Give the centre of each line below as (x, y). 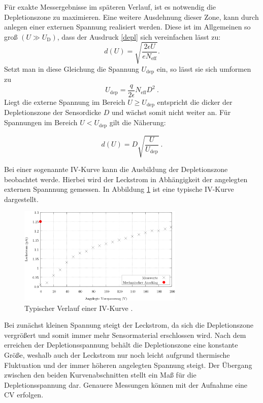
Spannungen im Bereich (41, 122)
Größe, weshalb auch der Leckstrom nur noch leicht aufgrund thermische (117, 354)
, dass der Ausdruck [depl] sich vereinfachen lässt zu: (139, 36)
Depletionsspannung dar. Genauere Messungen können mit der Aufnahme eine (126, 384)
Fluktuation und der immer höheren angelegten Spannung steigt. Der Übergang (128, 365)
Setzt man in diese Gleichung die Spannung (72, 68)
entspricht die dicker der (195, 102)
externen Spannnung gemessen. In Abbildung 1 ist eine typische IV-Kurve (119, 189)
